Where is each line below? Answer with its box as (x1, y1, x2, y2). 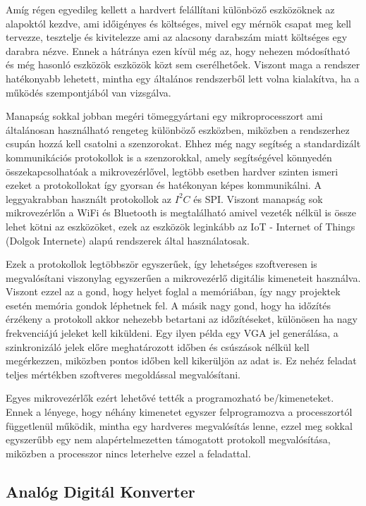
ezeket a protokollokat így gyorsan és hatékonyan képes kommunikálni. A (6, 178, 322, 192)
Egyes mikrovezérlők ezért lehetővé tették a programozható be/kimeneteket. (6, 390, 334, 405)
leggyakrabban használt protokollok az (6, 191, 172, 206)
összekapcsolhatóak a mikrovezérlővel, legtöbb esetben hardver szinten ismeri (6, 163, 338, 178)
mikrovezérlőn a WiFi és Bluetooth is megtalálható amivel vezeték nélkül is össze (6, 205, 356, 220)
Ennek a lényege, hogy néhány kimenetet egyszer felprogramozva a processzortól (6, 405, 353, 419)
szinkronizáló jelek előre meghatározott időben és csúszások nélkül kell (6, 339, 310, 354)
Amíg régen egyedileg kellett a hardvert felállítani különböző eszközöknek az (6, 2, 335, 16)
